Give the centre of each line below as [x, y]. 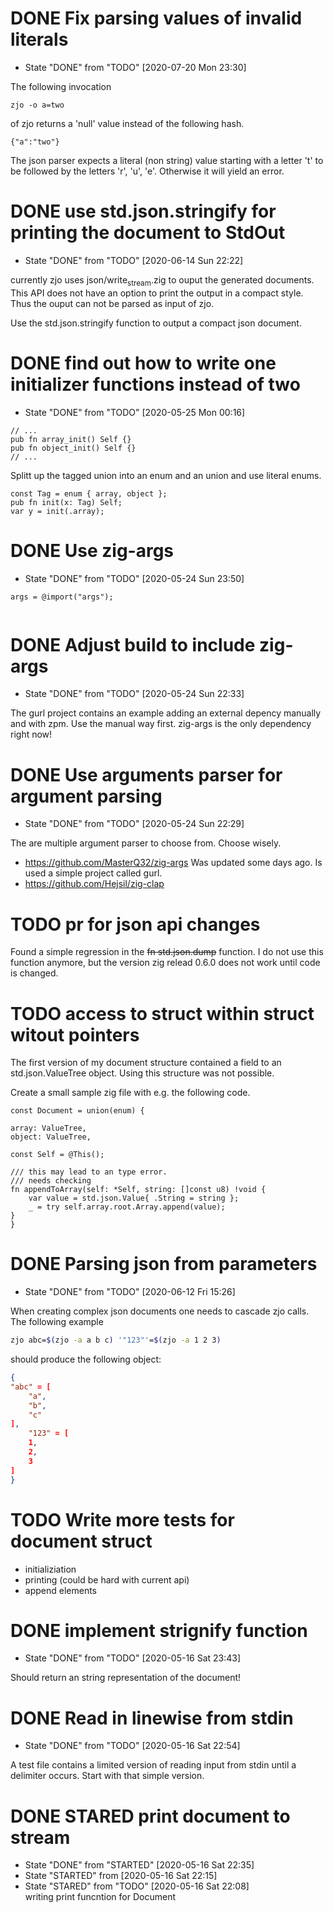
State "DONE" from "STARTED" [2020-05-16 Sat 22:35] [139, 1865]
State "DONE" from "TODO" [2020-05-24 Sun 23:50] [134, 578]
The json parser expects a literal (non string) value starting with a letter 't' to [167, 160]
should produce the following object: [86, 1359]
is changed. [34, 973]
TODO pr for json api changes [135, 924]
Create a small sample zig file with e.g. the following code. [130, 1093]
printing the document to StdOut [148, 233]
